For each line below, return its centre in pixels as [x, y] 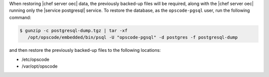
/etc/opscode [36, 59]
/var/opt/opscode [40, 66]
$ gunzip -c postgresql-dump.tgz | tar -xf [74, 30]
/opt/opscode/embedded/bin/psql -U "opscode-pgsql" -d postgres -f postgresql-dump [133, 38]
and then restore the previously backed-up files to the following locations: [85, 50]
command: [20, 17]
